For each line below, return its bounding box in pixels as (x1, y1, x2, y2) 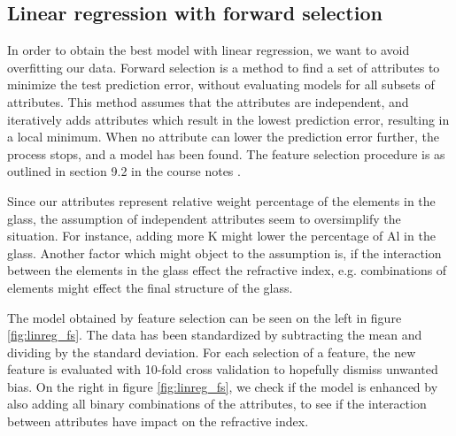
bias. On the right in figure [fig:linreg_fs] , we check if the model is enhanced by (7, 377, 438, 395)
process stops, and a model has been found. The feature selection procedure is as (7, 144, 445, 163)
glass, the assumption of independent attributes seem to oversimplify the (7, 209, 401, 227)
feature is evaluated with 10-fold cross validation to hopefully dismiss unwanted (7, 360, 438, 379)
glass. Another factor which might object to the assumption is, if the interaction (7, 243, 442, 262)
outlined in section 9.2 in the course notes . (7, 162, 241, 180)
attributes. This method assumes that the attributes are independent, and (7, 92, 409, 111)
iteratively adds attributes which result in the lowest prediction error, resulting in (7, 110, 450, 128)
